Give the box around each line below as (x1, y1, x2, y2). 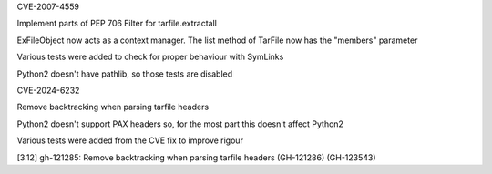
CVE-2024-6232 (16, 85, 80, 96)
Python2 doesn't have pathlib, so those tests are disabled (16, 68, 233, 79)
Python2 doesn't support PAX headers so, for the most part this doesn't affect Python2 (16, 118, 343, 129)
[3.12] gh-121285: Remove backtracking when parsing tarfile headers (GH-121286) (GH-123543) (16, 151, 377, 163)
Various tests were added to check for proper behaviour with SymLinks (16, 51, 284, 63)
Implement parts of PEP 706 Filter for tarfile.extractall (16, 18, 218, 29)
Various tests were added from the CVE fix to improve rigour (16, 135, 243, 146)
